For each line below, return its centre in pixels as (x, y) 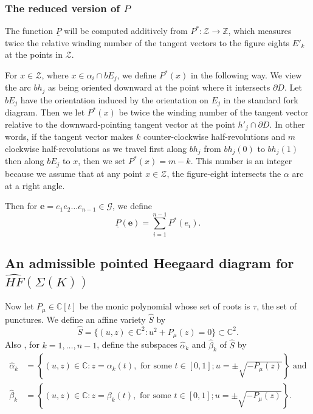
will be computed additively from (126, 31)
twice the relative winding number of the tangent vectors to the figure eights (147, 42)
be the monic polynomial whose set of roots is (165, 306)
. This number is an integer (241, 161)
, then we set (102, 161)
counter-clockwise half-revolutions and (215, 136)
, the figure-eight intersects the (224, 173)
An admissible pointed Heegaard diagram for (150, 263)
